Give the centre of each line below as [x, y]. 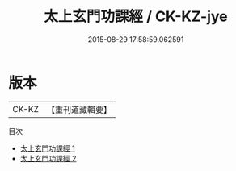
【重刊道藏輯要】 [79, 110]
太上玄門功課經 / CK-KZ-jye [136, 17]
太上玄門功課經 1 [47, 148]
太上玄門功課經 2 [48, 158]
